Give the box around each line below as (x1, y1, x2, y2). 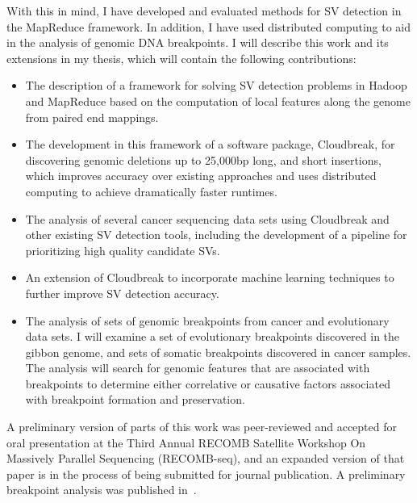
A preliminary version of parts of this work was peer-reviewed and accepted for (6, 418, 397, 435)
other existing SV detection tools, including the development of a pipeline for (25, 226, 407, 243)
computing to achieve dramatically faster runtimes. (25, 182, 277, 199)
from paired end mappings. (25, 108, 159, 125)
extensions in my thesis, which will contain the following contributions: (6, 49, 357, 66)
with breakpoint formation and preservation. (25, 391, 245, 408)
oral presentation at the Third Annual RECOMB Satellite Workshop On (6, 434, 366, 451)
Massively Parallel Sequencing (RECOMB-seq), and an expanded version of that (6, 450, 405, 467)
